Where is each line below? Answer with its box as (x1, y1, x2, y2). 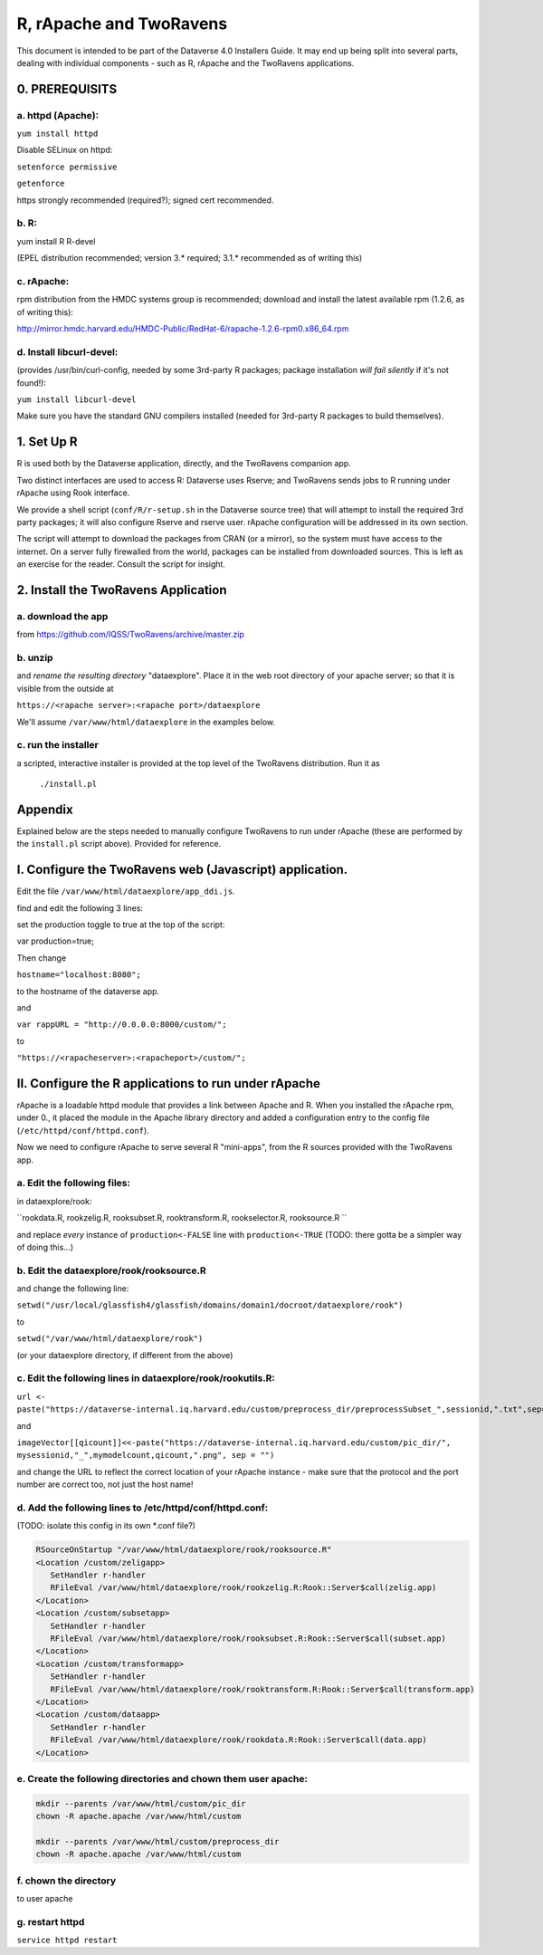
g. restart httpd (16, 1915, 85, 1928)
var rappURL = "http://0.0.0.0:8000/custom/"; (16, 1020, 227, 1030)
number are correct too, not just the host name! (16, 1479, 194, 1490)
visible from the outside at (16, 683, 114, 694)
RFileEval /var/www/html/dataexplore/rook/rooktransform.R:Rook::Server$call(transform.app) (50, 1684, 475, 1694)
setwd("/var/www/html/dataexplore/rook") (16, 1334, 204, 1344)
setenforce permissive (16, 161, 118, 172)
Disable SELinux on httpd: (16, 145, 113, 156)
